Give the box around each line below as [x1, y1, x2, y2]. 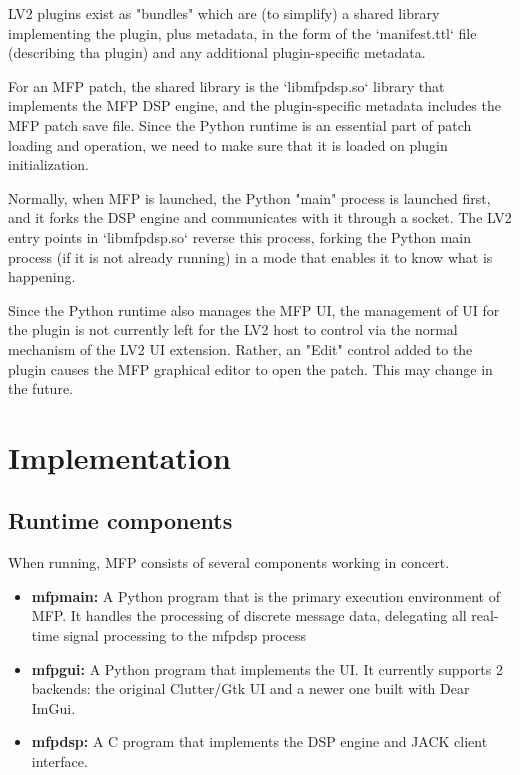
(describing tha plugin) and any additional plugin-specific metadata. [8, 42, 426, 63]
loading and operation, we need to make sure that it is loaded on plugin [8, 134, 448, 155]
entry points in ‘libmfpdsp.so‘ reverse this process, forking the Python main [8, 226, 471, 247]
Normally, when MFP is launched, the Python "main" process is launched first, [8, 187, 491, 208]
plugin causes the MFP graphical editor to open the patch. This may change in [8, 358, 493, 379]
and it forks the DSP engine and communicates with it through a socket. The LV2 [8, 207, 512, 228]
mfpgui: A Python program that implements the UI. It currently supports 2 [31, 658, 503, 679]
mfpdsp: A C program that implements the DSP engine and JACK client [31, 731, 488, 752]
